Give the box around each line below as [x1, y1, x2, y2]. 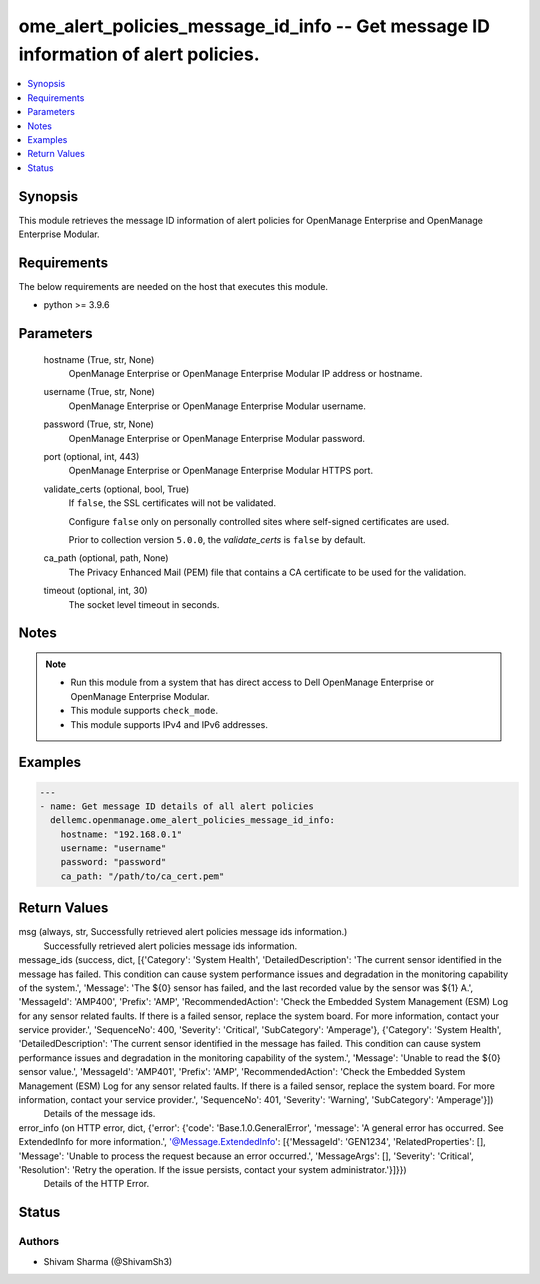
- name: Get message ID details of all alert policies [39, 800, 314, 812]
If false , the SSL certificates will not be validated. [68, 497, 277, 509]
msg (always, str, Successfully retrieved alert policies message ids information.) [18, 926, 348, 938]
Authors [18, 1235, 60, 1249]
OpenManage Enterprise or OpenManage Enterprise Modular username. [68, 400, 367, 412]
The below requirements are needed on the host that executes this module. [18, 280, 329, 292]
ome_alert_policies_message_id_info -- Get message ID [18, 15, 490, 37]
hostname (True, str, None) [43, 353, 155, 365]
